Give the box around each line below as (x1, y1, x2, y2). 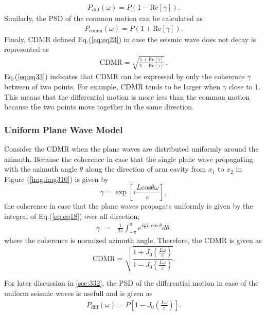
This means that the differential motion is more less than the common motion (4, 91, 250, 102)
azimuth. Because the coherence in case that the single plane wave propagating (4, 153, 253, 164)
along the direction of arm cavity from (85, 163, 206, 174)
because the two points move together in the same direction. (4, 101, 194, 112)
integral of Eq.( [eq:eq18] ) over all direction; (4, 210, 140, 221)
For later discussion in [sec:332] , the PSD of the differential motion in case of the (4, 277, 259, 288)
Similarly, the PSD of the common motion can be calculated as (4, 13, 203, 24)
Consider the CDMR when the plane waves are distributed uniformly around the (4, 143, 259, 154)
